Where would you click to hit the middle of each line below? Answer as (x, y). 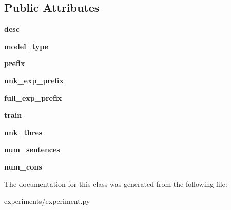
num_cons (23, 166)
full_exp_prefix (33, 98)
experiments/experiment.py (47, 201)
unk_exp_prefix (34, 80)
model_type (26, 46)
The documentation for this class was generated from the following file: (116, 184)
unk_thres (23, 132)
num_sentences (32, 149)
